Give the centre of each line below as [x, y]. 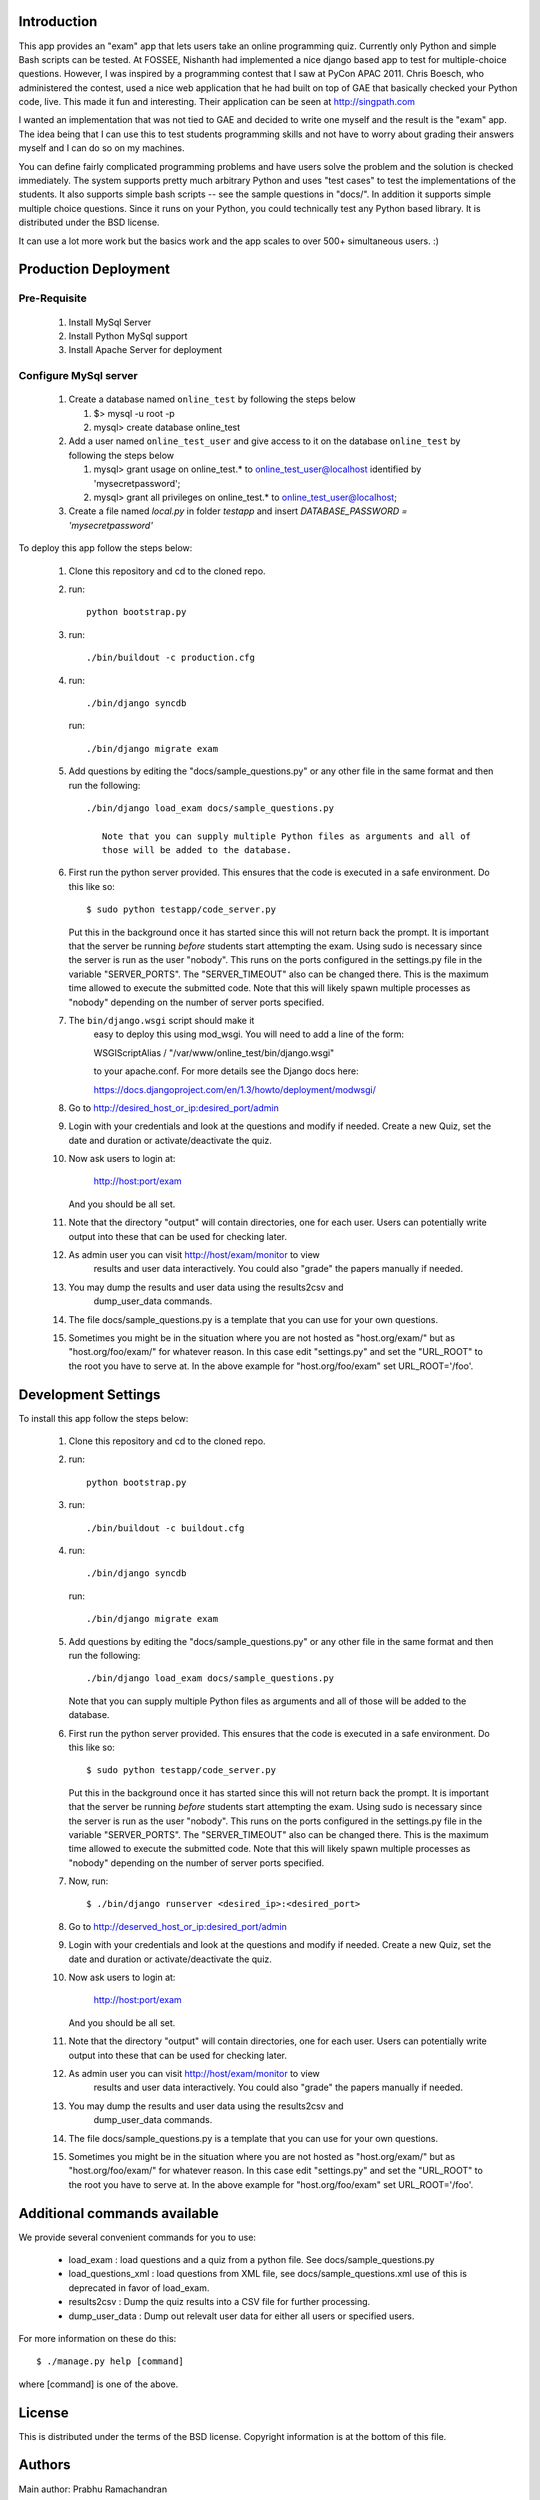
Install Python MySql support [128, 336]
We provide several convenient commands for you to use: [137, 2237]
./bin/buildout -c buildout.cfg [165, 1528]
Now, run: [88, 1881]
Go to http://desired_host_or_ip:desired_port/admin [173, 1107]
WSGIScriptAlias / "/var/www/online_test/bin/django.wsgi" [214, 1052]
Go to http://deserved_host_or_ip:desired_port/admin [177, 1926]
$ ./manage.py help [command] [110, 2361]
